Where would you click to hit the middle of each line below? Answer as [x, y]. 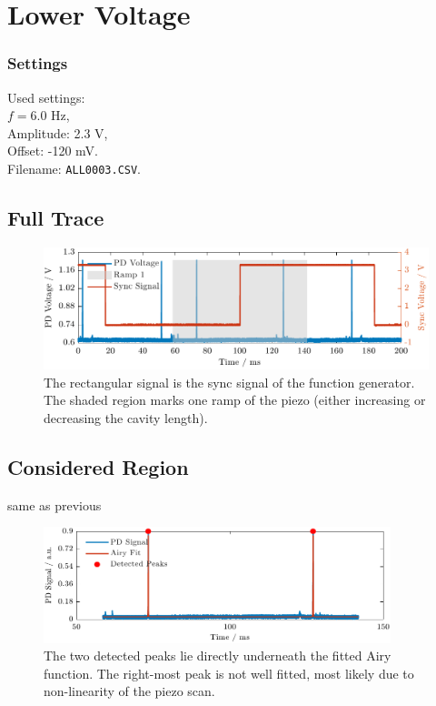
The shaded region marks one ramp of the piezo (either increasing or [235, 400]
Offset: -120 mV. [53, 151]
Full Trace [56, 218]
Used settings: [46, 97]
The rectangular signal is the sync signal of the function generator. [229, 382]
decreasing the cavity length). [126, 417]
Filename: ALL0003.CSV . [74, 168]
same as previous [54, 504]
